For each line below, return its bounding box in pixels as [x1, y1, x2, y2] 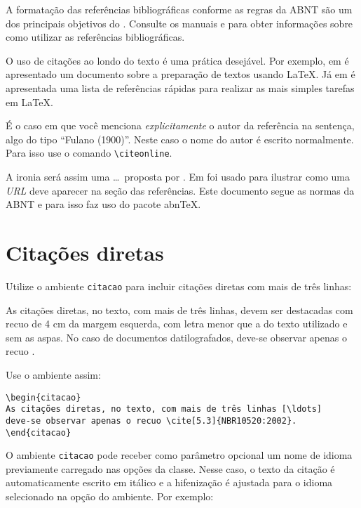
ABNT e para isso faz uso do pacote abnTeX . [6, 197, 201, 211]
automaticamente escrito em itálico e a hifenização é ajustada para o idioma [6, 475, 333, 490]
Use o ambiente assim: [6, 367, 101, 382]
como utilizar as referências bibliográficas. [6, 30, 185, 44]
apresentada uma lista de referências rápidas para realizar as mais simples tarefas [6, 80, 355, 95]
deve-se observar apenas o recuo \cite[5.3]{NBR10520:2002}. [6, 415, 297, 426]
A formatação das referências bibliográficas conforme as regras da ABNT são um [6, 2, 353, 16]
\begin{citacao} [6, 392, 81, 403]
